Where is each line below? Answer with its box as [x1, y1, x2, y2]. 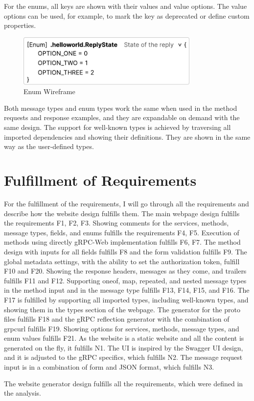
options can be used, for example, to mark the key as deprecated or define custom [4, 10, 250, 21]
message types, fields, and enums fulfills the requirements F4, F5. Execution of [4, 227, 239, 237]
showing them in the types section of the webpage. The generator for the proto [4, 304, 240, 314]
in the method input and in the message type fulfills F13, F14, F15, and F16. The [4, 285, 250, 295]
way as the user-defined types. [4, 141, 94, 151]
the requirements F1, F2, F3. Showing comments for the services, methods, [4, 218, 229, 228]
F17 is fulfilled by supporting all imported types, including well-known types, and [4, 294, 249, 304]
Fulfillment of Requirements [4, 170, 197, 190]
